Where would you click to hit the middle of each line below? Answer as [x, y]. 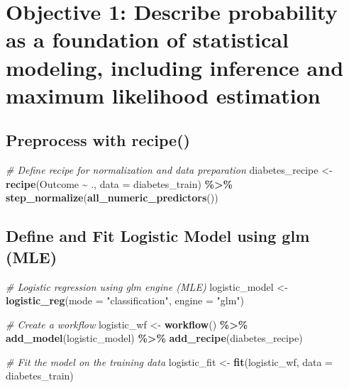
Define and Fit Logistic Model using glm [158, 236]
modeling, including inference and [175, 67]
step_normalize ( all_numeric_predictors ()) [112, 198]
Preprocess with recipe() [98, 140]
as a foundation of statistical [147, 39]
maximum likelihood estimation [163, 95]
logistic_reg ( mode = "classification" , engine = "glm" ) [125, 300]
